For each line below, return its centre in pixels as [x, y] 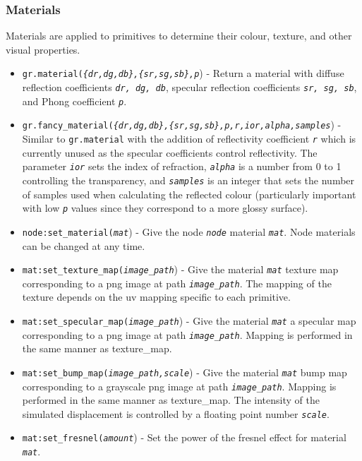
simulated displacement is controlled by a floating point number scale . [176, 413]
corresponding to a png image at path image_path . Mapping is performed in [187, 334]
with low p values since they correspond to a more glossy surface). [165, 208]
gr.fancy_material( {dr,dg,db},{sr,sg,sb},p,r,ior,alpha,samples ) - [182, 125]
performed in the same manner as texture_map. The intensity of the [171, 400]
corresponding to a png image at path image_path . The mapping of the [177, 283]
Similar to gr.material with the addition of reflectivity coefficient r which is [189, 139]
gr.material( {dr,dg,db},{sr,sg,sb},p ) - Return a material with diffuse [183, 73]
